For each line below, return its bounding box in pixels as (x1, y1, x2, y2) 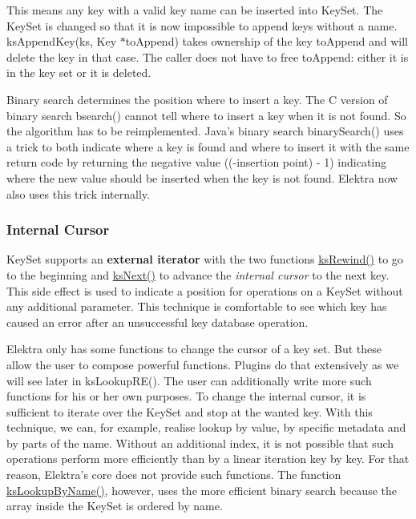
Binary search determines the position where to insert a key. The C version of (6, 91, 388, 107)
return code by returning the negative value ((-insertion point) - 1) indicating (6, 154, 387, 171)
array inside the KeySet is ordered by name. (6, 497, 223, 514)
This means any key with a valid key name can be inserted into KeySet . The (6, 2, 383, 18)
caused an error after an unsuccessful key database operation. (6, 313, 309, 330)
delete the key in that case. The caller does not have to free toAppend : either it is (6, 48, 409, 65)
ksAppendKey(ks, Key (6, 33, 117, 50)
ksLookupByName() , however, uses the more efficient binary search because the (6, 481, 397, 498)
